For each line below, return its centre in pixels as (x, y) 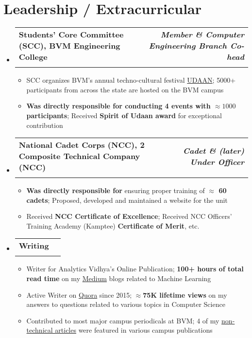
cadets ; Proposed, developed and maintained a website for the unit (127, 200)
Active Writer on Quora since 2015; (79, 294)
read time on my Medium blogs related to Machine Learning (119, 278)
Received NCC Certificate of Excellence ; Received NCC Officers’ (129, 216)
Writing (34, 246)
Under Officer (217, 161)
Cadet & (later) (213, 150)
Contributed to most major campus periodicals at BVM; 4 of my (123, 320)
